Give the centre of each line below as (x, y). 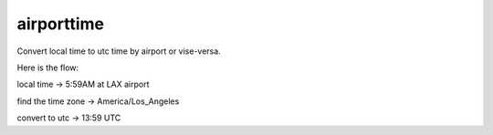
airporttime (61, 24)
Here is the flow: (48, 67)
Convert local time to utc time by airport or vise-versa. (119, 51)
